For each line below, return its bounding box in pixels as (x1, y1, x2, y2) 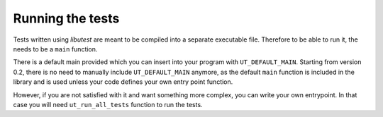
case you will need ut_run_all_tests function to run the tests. (13, 100, 203, 109)
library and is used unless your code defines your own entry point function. (13, 78, 233, 86)
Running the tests (13, 11, 120, 26)
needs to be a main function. (13, 44, 98, 53)
